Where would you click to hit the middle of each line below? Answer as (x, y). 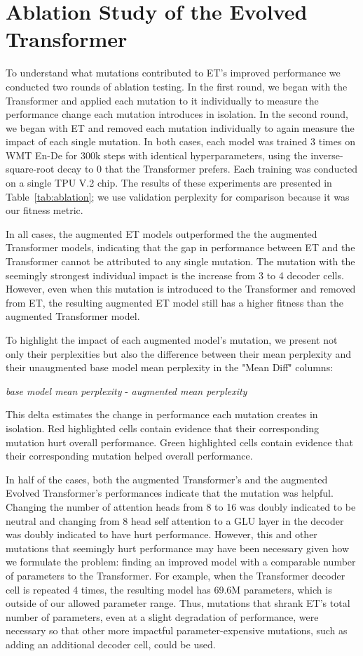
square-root (30, 169)
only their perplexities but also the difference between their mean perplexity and (179, 353)
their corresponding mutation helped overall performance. (129, 456)
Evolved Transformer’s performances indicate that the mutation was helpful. (170, 493)
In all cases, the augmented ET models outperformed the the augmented (162, 233)
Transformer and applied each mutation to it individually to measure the (162, 100)
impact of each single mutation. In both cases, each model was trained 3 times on (180, 141)
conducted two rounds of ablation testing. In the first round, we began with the (177, 86)
